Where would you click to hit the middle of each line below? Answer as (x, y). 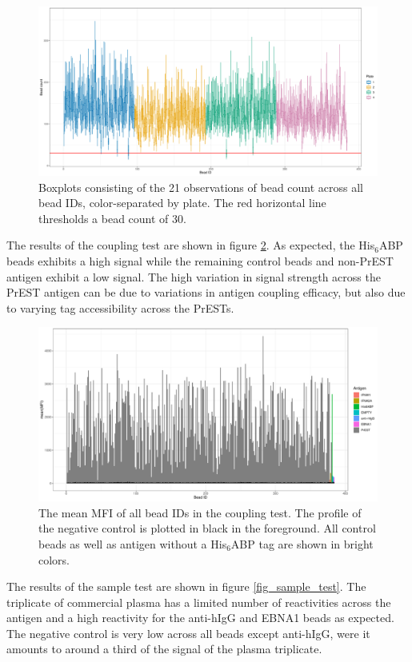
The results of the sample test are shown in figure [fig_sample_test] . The (186, 586)
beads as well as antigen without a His (133, 543)
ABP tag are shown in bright (302, 543)
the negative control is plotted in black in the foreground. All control (207, 528)
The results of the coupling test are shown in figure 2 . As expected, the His (191, 245)
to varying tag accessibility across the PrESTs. (120, 307)
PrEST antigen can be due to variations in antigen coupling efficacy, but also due (206, 292)
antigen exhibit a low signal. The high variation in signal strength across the (194, 276)
